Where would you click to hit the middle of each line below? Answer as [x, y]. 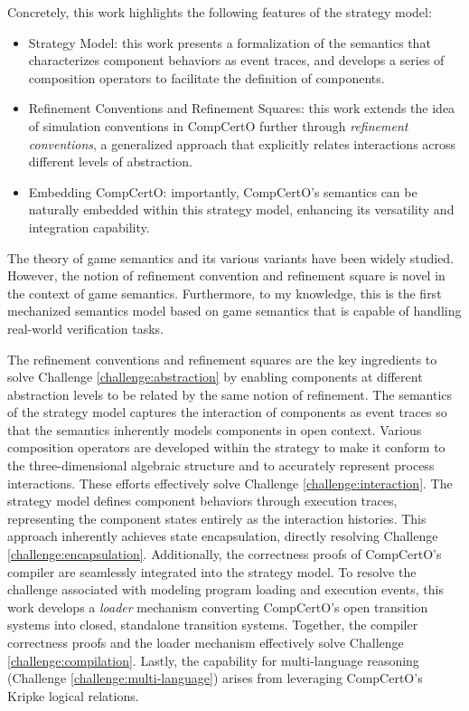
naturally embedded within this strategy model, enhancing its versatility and [241, 209]
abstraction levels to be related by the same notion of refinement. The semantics [230, 394]
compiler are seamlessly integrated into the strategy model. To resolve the [212, 571]
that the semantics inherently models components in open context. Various [215, 429]
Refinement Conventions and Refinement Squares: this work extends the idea [242, 108]
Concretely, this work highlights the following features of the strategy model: [220, 12]
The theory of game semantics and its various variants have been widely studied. [231, 257]
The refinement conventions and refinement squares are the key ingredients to [222, 359]
